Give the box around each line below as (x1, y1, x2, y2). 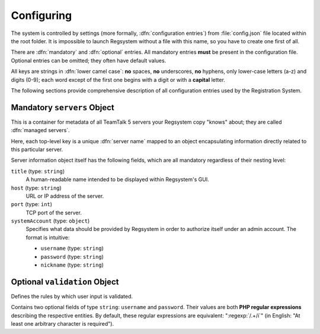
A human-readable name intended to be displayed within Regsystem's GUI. (25, 176, 210, 183)
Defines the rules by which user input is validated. (11, 293, 133, 300)
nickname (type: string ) (40, 261, 104, 269)
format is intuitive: (25, 234, 70, 241)
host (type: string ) (11, 184, 62, 191)
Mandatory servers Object (11, 102, 115, 113)
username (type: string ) (40, 245, 104, 252)
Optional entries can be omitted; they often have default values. (11, 57, 167, 64)
